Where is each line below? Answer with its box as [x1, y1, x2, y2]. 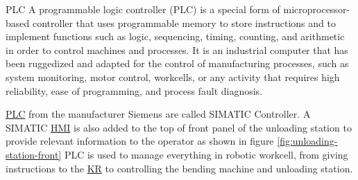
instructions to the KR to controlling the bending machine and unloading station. [6, 161, 353, 175]
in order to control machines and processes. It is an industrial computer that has [6, 42, 348, 57]
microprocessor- [283, 2, 350, 16]
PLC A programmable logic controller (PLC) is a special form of [6, 2, 280, 16]
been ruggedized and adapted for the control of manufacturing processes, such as [6, 56, 349, 71]
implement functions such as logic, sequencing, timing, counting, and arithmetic [6, 29, 345, 44]
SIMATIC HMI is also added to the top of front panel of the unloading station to [6, 120, 352, 134]
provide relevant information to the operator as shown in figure [6, 134, 274, 148]
